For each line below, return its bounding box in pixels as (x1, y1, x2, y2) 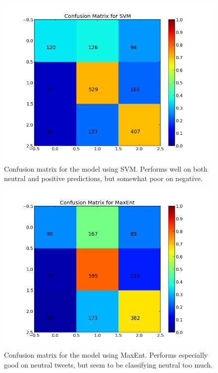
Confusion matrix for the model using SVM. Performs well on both (4, 163, 208, 174)
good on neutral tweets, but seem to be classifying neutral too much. (4, 359, 213, 370)
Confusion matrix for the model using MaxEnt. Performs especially (4, 350, 208, 360)
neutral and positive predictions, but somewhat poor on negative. (4, 173, 203, 184)
